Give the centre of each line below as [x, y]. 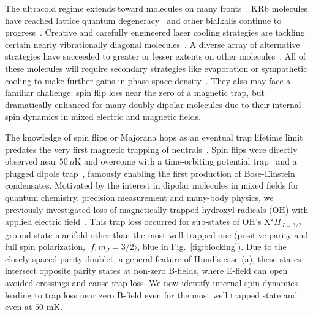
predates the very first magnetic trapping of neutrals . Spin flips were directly [151, 149]
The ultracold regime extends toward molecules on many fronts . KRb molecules [156, 8]
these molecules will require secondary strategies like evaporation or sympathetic [156, 68]
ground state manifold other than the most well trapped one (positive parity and [157, 234]
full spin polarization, [45, 247]
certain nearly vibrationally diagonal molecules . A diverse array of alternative [153, 44]
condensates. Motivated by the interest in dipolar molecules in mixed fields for [152, 185]
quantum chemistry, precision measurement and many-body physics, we [139, 197]
